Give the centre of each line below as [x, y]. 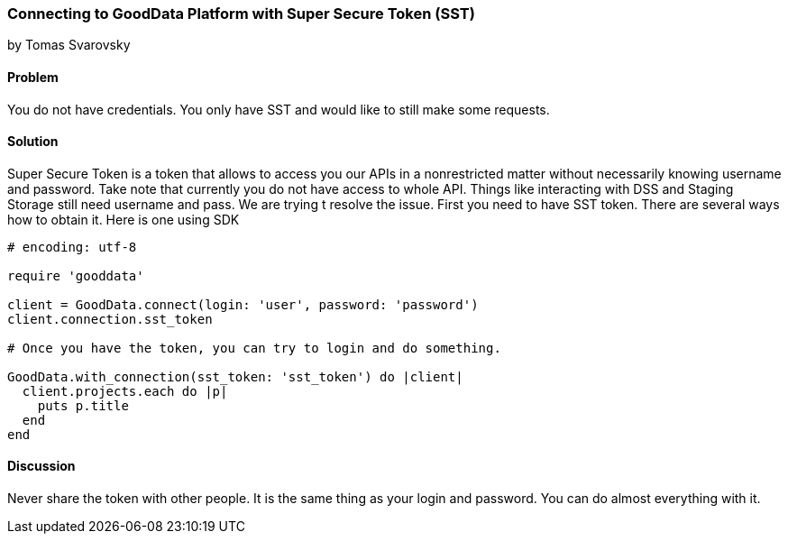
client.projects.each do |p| [125, 391]
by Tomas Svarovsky [69, 45]
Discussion [41, 466]
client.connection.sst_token [110, 319]
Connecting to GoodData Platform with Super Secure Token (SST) [241, 14]
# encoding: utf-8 [72, 247]
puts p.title [83, 405]
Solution [33, 142]
